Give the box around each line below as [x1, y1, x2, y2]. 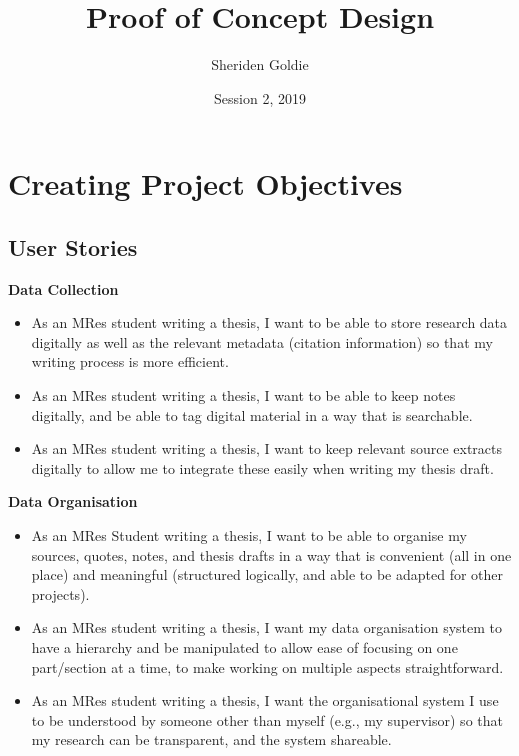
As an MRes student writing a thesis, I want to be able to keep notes [31, 385, 456, 406]
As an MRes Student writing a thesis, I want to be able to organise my [31, 525, 467, 546]
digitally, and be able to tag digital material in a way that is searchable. [31, 404, 473, 425]
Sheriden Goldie [211, 54, 309, 75]
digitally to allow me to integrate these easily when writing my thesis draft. [31, 457, 494, 478]
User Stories [8, 231, 138, 262]
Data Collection [8, 278, 119, 299]
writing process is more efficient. [31, 351, 229, 372]
